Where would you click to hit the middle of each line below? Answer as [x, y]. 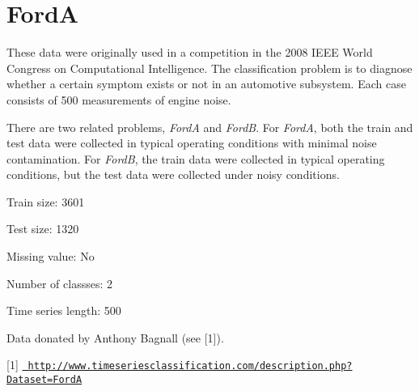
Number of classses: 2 [59, 283]
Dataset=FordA [44, 380]
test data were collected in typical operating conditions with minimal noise [192, 143]
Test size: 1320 [43, 229]
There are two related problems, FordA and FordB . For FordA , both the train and [210, 127]
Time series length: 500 [64, 310]
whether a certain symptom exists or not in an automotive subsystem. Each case [206, 84]
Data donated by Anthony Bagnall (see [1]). [115, 337]
